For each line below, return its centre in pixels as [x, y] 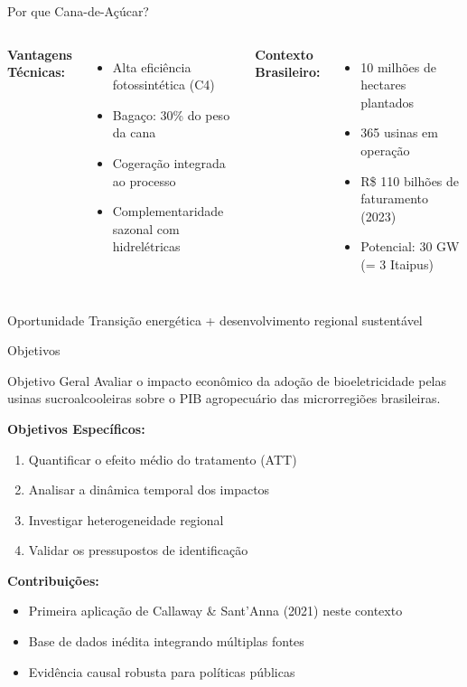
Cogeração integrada [169, 162]
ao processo [144, 180]
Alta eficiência [152, 66]
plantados [388, 102]
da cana [134, 132]
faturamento [394, 198]
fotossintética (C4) [163, 85]
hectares [383, 85]
